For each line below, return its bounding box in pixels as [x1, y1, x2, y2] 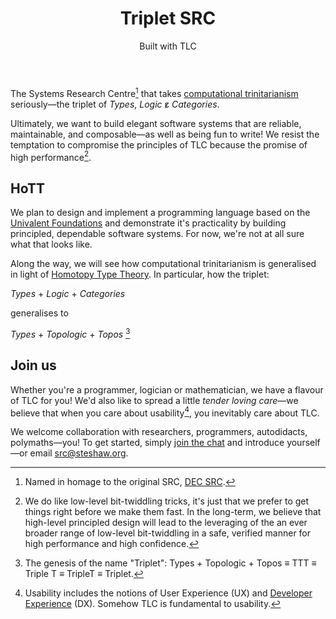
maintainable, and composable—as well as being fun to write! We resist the [10, 128, 320, 140]
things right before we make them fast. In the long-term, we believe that [24, 506, 322, 518]
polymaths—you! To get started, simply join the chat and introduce [10, 437, 285, 449]
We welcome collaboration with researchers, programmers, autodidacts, [10, 426, 308, 438]
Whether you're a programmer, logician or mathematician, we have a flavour [10, 383, 324, 396]
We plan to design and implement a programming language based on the [10, 207, 311, 219]
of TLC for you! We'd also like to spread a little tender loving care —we [10, 394, 299, 406]
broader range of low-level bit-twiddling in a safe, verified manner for [24, 527, 312, 539]
